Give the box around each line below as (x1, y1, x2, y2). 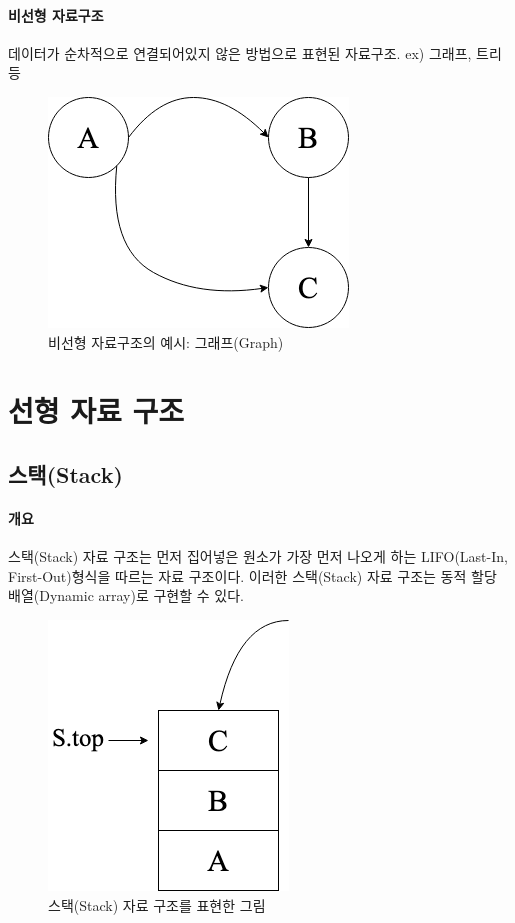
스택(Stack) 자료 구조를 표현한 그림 (48, 894, 266, 915)
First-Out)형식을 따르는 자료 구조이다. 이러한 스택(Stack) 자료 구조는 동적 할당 (8, 565, 497, 586)
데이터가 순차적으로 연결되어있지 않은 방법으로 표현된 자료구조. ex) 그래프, (8, 42, 472, 63)
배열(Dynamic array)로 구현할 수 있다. (8, 585, 244, 606)
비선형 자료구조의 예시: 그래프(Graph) (48, 331, 284, 352)
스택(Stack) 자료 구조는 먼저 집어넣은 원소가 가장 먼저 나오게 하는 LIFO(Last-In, (8, 546, 508, 567)
